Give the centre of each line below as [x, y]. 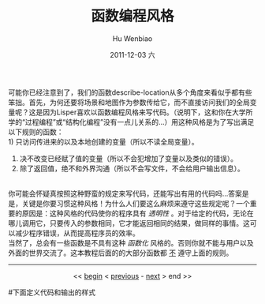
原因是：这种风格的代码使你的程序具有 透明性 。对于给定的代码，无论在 [138, 213]
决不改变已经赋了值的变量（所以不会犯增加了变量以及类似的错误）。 [129, 158]
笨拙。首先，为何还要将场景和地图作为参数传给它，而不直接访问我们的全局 [129, 102]
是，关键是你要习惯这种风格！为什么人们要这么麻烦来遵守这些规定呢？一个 [129, 203]
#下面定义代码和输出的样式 [52, 292]
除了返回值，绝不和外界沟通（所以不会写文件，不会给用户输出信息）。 [132, 168]
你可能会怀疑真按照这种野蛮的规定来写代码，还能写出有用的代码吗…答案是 [129, 193]
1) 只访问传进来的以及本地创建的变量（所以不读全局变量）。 [103, 141]
